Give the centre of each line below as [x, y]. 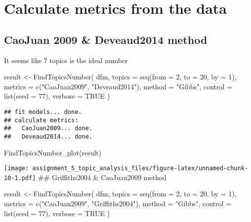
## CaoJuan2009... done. [48, 129]
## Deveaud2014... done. [48, 136]
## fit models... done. [43, 112]
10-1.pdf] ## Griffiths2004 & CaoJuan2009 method [85, 177]
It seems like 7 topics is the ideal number [66, 60]
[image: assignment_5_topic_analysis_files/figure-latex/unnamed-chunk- [126, 168]
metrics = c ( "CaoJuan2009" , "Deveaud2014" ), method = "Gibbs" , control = [118, 86]
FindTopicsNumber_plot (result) [53, 152]
